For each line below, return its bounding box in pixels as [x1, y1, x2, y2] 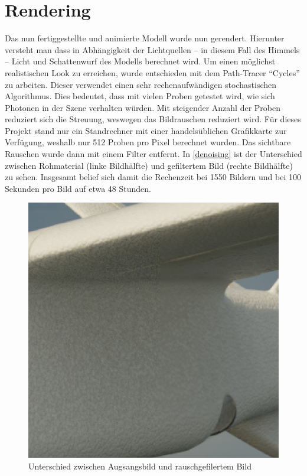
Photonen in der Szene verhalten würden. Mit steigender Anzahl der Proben [5, 101, 281, 113]
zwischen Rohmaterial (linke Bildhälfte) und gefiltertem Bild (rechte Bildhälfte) [5, 159, 293, 171]
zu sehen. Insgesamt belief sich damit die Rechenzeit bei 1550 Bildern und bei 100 [5, 171, 301, 183]
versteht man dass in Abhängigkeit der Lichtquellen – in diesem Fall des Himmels [5, 43, 300, 56]
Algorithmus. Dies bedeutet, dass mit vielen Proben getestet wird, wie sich [5, 90, 275, 102]
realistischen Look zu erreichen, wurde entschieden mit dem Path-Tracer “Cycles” [5, 66, 300, 79]
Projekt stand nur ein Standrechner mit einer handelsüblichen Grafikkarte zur [5, 124, 287, 136]
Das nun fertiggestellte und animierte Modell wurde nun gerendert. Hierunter [5, 32, 285, 44]
